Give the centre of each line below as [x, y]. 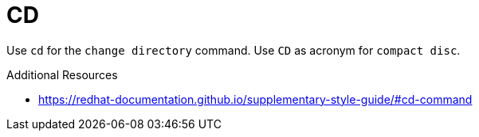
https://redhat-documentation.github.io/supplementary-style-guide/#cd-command [255, 99]
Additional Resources [62, 74]
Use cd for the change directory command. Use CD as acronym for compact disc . [234, 50]
